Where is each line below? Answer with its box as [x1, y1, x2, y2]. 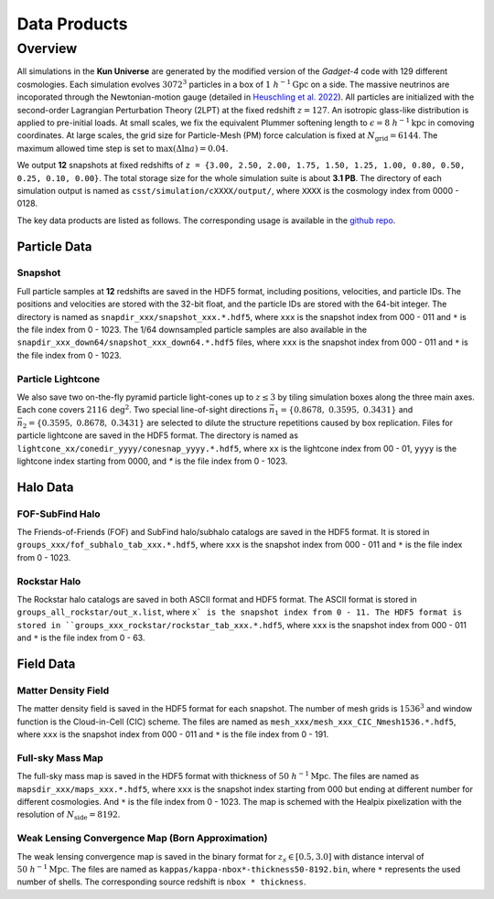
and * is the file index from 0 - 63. [16, 632, 145, 644]
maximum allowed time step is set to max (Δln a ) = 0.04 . [16, 143, 229, 154]
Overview [16, 40, 78, 57]
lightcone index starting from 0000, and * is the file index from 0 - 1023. [16, 455, 288, 466]
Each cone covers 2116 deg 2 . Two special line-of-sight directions [16, 403, 267, 415]
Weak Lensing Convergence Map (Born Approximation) [16, 832, 268, 845]
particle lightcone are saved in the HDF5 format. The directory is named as [16, 430, 299, 441]
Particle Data [16, 239, 92, 254]
